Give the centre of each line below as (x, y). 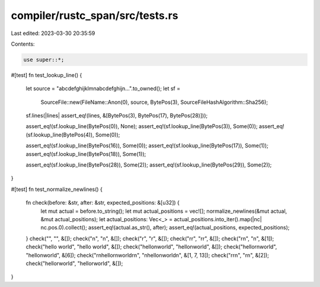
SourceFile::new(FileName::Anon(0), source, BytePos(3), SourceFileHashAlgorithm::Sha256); (154, 102)
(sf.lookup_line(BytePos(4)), (60, 135)
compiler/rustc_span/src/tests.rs (95, 15)
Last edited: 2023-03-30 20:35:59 (53, 33)
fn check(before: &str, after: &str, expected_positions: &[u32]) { (103, 203)
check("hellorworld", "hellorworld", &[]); (74, 263)
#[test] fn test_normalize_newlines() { (57, 189)
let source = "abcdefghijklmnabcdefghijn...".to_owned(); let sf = (103, 88)
